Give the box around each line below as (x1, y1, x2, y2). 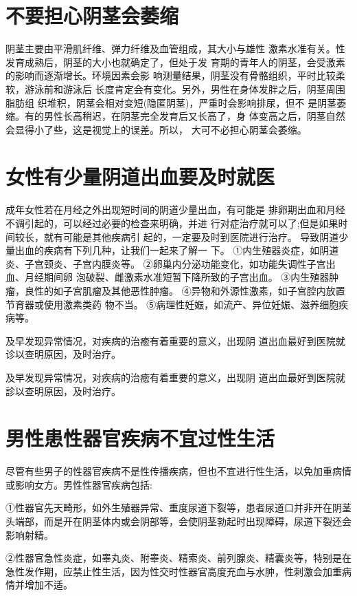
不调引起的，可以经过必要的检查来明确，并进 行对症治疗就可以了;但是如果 (5, 216, 338, 230)
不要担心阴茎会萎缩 (5, 1, 179, 30)
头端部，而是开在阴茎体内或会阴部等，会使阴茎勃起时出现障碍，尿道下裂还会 (5, 514, 352, 529)
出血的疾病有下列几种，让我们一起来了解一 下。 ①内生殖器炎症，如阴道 (14, 243, 339, 257)
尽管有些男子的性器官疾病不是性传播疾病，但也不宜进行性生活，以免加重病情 (5, 464, 352, 478)
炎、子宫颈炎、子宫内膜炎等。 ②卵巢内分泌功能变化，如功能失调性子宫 (5, 256, 326, 270)
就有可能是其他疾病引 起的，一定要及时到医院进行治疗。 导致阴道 (43, 229, 339, 244)
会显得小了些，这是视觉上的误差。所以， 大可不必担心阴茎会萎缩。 (5, 122, 307, 136)
